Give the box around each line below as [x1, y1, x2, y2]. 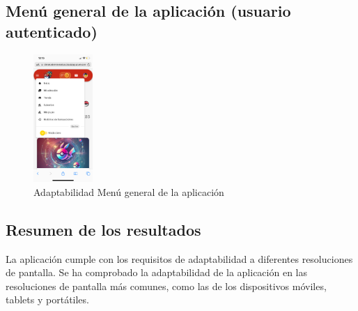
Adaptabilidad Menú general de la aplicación [33, 184, 224, 199]
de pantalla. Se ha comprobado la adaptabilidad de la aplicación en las [6, 265, 307, 280]
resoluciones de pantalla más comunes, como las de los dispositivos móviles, [6, 278, 327, 293]
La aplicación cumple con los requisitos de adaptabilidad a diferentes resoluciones [6, 251, 353, 266]
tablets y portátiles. [6, 292, 89, 307]
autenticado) [6, 20, 98, 42]
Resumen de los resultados [6, 218, 201, 240]
